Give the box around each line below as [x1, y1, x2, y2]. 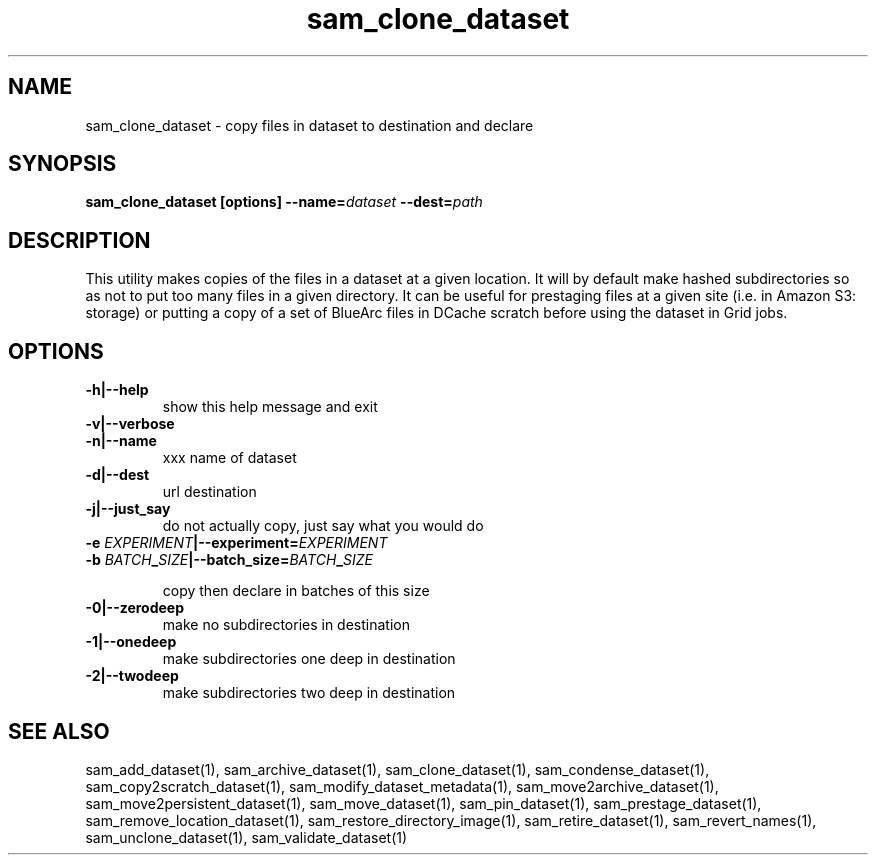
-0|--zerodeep [85, 599, 185, 617]
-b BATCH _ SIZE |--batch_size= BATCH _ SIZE [85, 551, 373, 569]
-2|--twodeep [85, 667, 179, 685]
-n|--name [85, 432, 157, 450]
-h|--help [85, 381, 149, 399]
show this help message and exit [162, 398, 378, 416]
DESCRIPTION [8, 227, 151, 253]
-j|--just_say [85, 500, 171, 518]
